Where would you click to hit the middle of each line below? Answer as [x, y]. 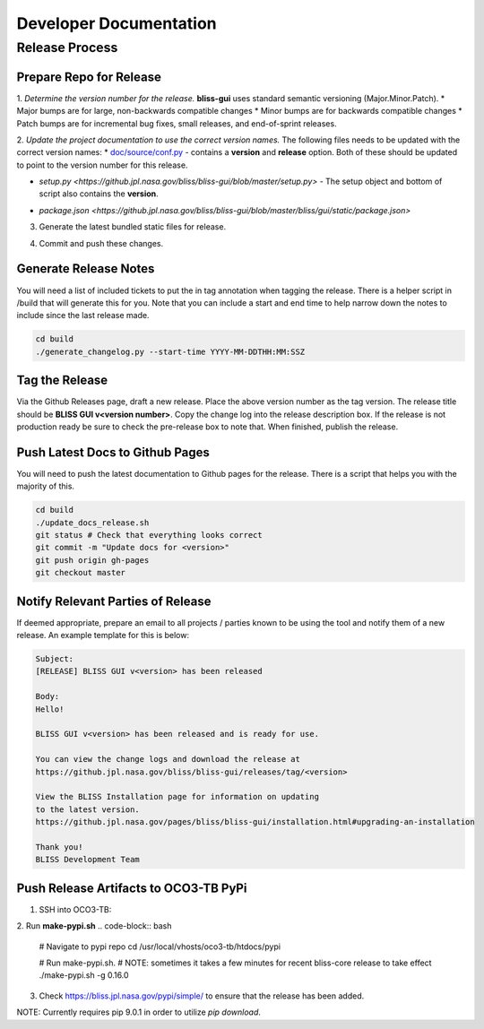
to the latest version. [88, 809]
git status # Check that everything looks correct [149, 535]
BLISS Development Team [88, 860]
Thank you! [59, 847]
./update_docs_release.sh [92, 523]
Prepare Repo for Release [89, 77]
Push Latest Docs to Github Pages [113, 452]
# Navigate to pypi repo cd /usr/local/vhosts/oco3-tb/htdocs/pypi [160, 947]
